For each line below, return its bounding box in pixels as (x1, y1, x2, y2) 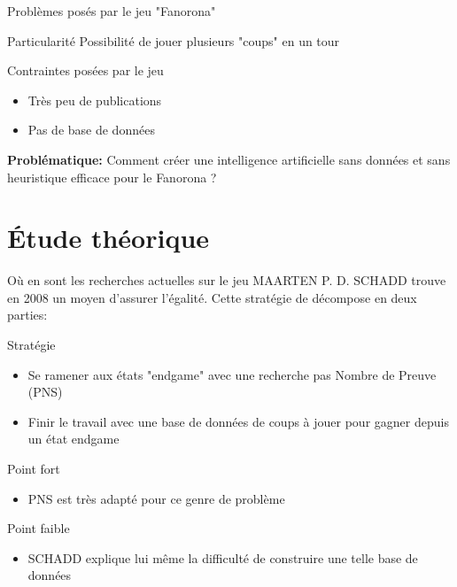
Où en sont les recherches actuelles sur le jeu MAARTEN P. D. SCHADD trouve (7, 271, 446, 290)
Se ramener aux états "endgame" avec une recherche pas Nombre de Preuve (27, 365, 437, 383)
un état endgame (27, 429, 120, 448)
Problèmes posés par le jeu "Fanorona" (7, 2, 216, 19)
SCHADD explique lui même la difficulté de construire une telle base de (27, 548, 418, 567)
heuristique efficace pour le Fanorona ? (7, 167, 217, 186)
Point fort (7, 460, 60, 478)
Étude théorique (7, 220, 210, 256)
